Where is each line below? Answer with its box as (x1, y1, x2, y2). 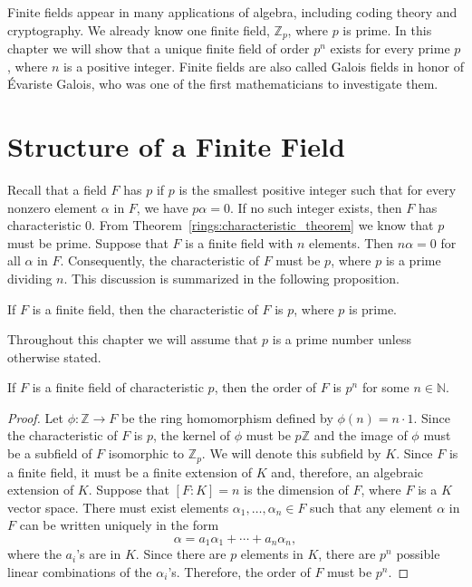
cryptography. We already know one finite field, (7, 20, 270, 39)
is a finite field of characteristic (32, 378, 204, 397)
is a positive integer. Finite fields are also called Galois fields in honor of (63, 56, 464, 75)
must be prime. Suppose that (7, 233, 169, 252)
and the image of (313, 426, 408, 445)
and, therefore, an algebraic (271, 462, 424, 481)
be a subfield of (7, 444, 92, 463)
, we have (136, 197, 188, 217)
